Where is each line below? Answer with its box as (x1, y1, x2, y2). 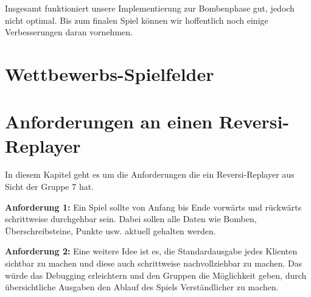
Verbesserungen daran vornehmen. (5, 26, 133, 38)
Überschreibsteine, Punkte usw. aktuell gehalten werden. (5, 224, 216, 237)
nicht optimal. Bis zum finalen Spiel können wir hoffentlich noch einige (5, 13, 268, 26)
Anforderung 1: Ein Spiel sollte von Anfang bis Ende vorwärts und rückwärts (5, 200, 302, 213)
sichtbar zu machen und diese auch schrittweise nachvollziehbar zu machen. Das (5, 257, 302, 270)
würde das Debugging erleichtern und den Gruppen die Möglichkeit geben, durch (5, 268, 307, 281)
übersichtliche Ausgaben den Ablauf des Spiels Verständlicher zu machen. (5, 281, 279, 293)
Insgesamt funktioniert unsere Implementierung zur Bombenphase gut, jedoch (5, 2, 295, 14)
